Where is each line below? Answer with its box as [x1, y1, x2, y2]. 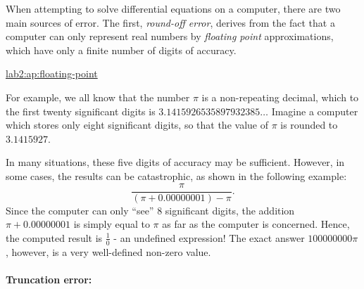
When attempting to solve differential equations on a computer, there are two [6, 1, 341, 15]
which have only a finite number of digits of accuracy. [6, 42, 237, 57]
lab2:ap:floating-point [6, 66, 98, 81]
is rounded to [280, 117, 338, 132]
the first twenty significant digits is [6, 103, 156, 118]
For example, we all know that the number [6, 89, 190, 104]
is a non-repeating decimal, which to [201, 89, 359, 104]
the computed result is [6, 230, 103, 245]
